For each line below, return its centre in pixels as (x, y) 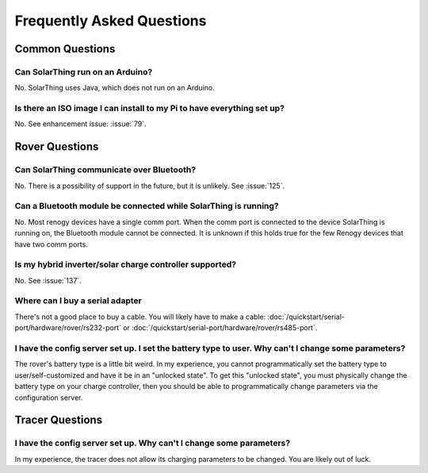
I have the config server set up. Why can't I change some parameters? (153, 443)
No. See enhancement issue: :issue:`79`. (80, 124)
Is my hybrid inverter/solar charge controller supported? (126, 264)
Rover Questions (57, 147)
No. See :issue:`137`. (48, 280)
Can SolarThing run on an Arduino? (84, 71)
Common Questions (65, 49)
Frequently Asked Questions (111, 21)
